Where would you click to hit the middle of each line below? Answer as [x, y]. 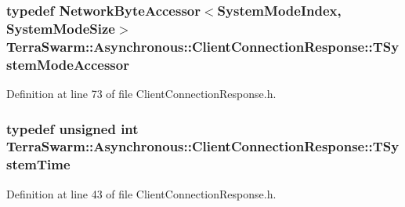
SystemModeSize [61, 28]
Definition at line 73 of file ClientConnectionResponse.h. [141, 93]
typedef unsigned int [72, 128]
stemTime [38, 164]
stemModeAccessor [68, 64]
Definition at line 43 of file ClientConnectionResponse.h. [141, 193]
